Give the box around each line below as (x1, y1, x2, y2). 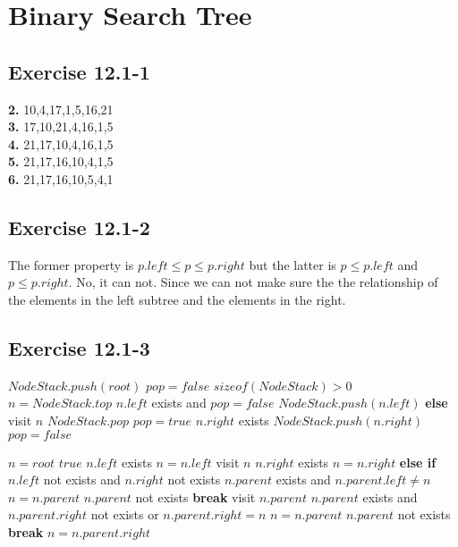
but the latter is (249, 255, 336, 273)
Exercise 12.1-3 (8, 333, 150, 361)
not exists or (90, 505, 159, 524)
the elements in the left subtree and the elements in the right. (8, 290, 346, 308)
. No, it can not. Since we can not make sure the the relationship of (68, 273, 438, 291)
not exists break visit (135, 487, 256, 506)
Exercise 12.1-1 (8, 57, 150, 85)
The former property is (8, 255, 134, 273)
